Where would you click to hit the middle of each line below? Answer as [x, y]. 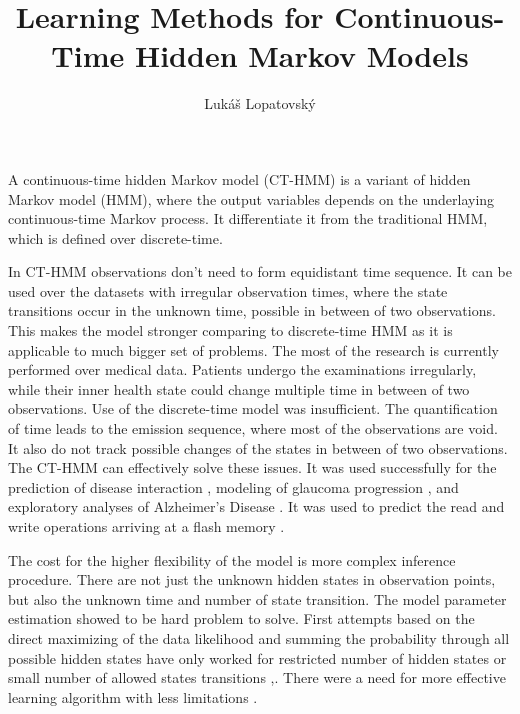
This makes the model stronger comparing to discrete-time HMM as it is [230, 330]
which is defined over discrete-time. [115, 237]
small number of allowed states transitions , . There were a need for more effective [257, 677]
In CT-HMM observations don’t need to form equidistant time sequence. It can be [260, 271]
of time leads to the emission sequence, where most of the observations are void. [253, 428]
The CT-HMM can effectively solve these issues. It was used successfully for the [252, 467]
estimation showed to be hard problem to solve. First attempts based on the [241, 618]
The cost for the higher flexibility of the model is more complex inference [232, 559]
